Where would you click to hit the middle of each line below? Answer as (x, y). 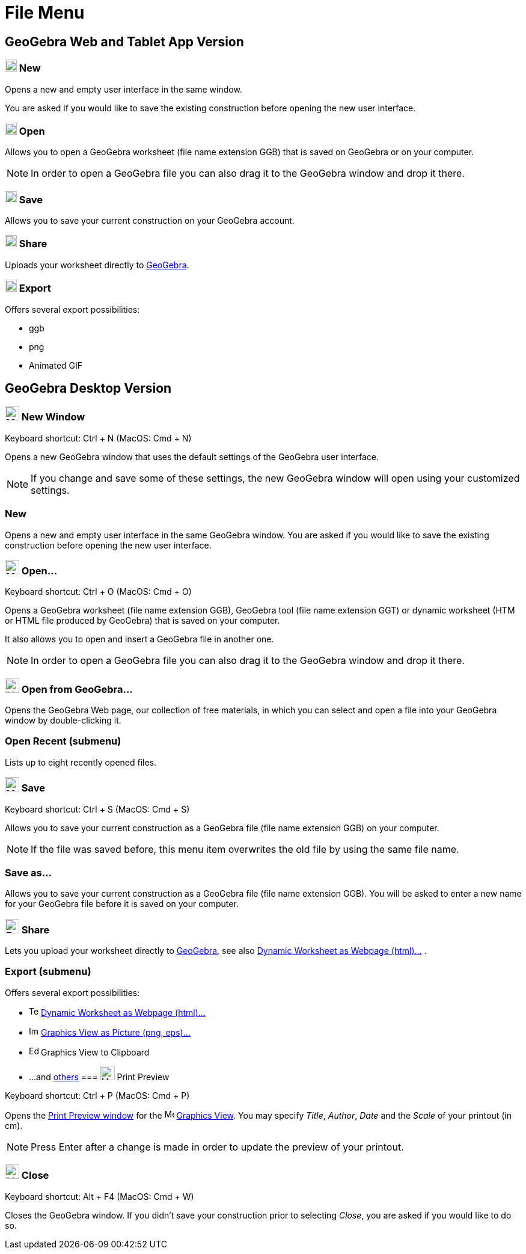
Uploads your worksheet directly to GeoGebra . (97, 265)
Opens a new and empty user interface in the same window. (124, 89)
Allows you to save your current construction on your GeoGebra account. (150, 221)
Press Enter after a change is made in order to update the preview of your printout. (217, 1147)
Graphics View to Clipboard (95, 1052)
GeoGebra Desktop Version (88, 388)
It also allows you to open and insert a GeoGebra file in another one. (139, 639)
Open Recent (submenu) (63, 741)
